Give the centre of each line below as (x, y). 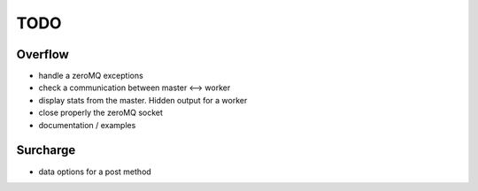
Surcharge (46, 150)
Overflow (43, 54)
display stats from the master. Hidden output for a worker (143, 100)
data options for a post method (95, 172)
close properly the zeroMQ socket (101, 113)
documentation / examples (87, 125)
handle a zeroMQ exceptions (91, 76)
